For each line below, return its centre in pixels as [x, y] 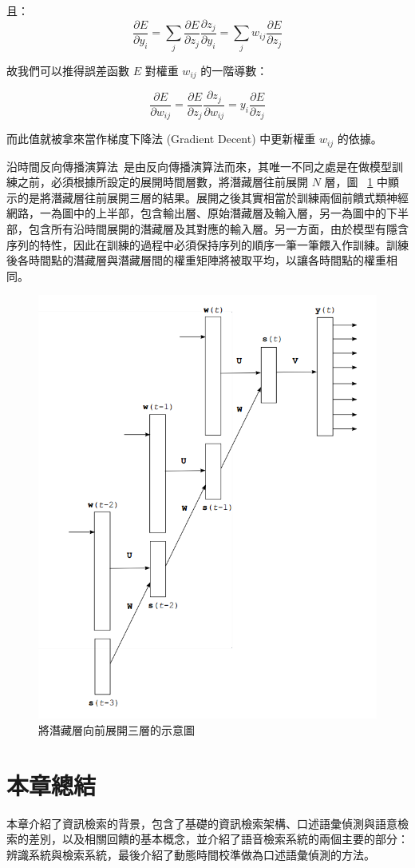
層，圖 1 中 [356, 182]
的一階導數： [234, 70]
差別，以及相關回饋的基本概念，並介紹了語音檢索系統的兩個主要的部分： [218, 839]
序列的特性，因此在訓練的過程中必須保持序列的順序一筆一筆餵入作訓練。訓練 [207, 244]
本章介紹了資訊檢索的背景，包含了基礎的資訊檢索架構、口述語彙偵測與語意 [202, 823]
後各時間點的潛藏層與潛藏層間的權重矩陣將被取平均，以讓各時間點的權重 [196, 260]
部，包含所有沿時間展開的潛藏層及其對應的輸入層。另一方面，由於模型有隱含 [207, 229]
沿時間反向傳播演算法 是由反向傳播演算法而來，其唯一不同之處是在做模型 [199, 166]
